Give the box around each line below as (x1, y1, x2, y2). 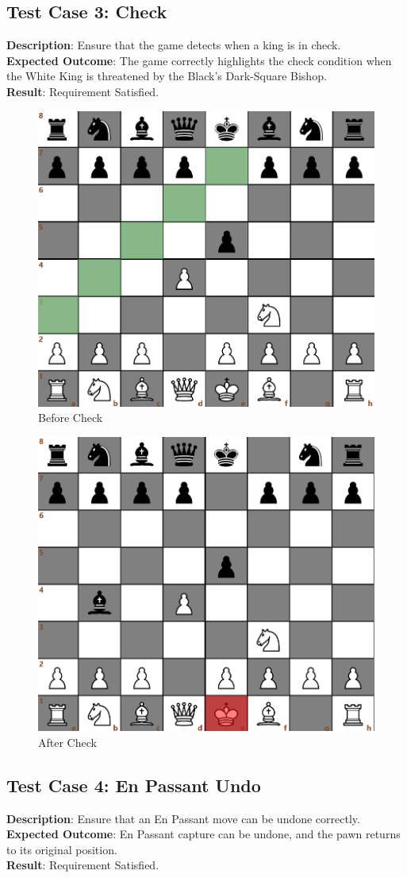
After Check (38, 733, 97, 750)
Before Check (38, 409, 103, 426)
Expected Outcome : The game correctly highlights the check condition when (6, 52, 392, 68)
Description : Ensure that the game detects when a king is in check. (6, 37, 341, 53)
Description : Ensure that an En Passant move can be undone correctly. (6, 810, 360, 826)
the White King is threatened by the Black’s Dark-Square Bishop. (6, 68, 327, 84)
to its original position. (6, 841, 117, 857)
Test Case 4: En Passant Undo (6, 772, 261, 797)
